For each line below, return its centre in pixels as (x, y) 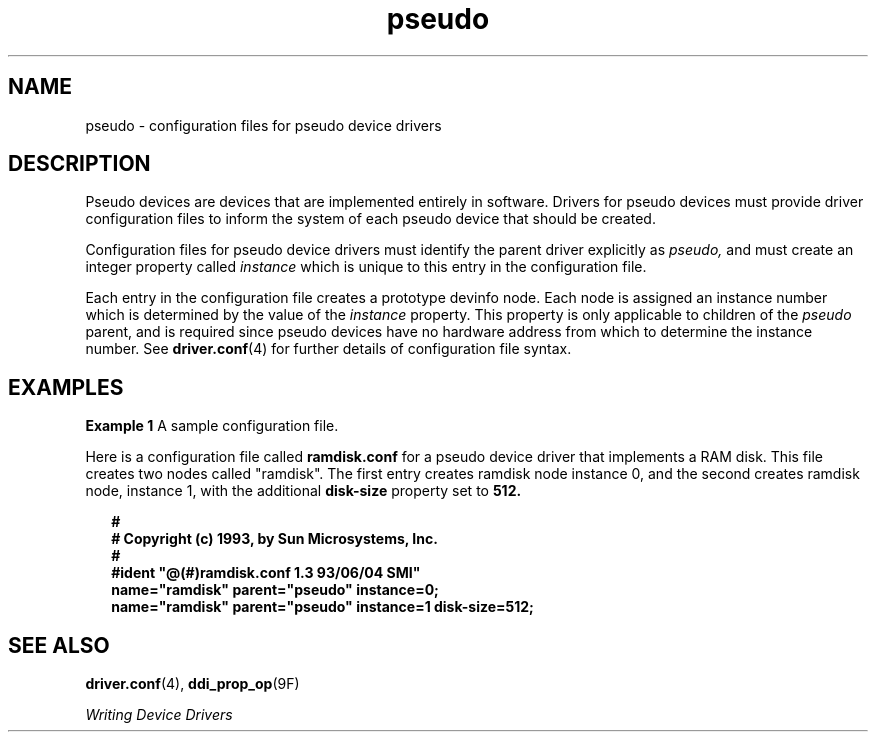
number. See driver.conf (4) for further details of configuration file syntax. (328, 349)
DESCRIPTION (79, 164)
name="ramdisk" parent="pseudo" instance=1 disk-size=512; (322, 607)
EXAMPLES (66, 387)
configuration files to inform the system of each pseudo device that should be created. (370, 219)
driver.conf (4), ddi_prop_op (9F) (192, 684)
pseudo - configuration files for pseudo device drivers (263, 125)
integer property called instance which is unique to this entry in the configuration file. (366, 267)
